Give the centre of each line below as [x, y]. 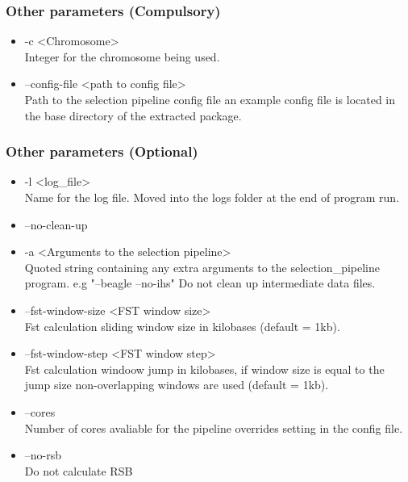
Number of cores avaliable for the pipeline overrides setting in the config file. [214, 428]
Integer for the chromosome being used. [122, 56]
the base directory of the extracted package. [133, 115]
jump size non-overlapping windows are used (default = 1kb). [177, 385]
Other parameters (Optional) [102, 151]
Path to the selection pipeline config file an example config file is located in [210, 99]
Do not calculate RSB [79, 470]
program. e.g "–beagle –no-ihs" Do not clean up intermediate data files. [200, 283]
